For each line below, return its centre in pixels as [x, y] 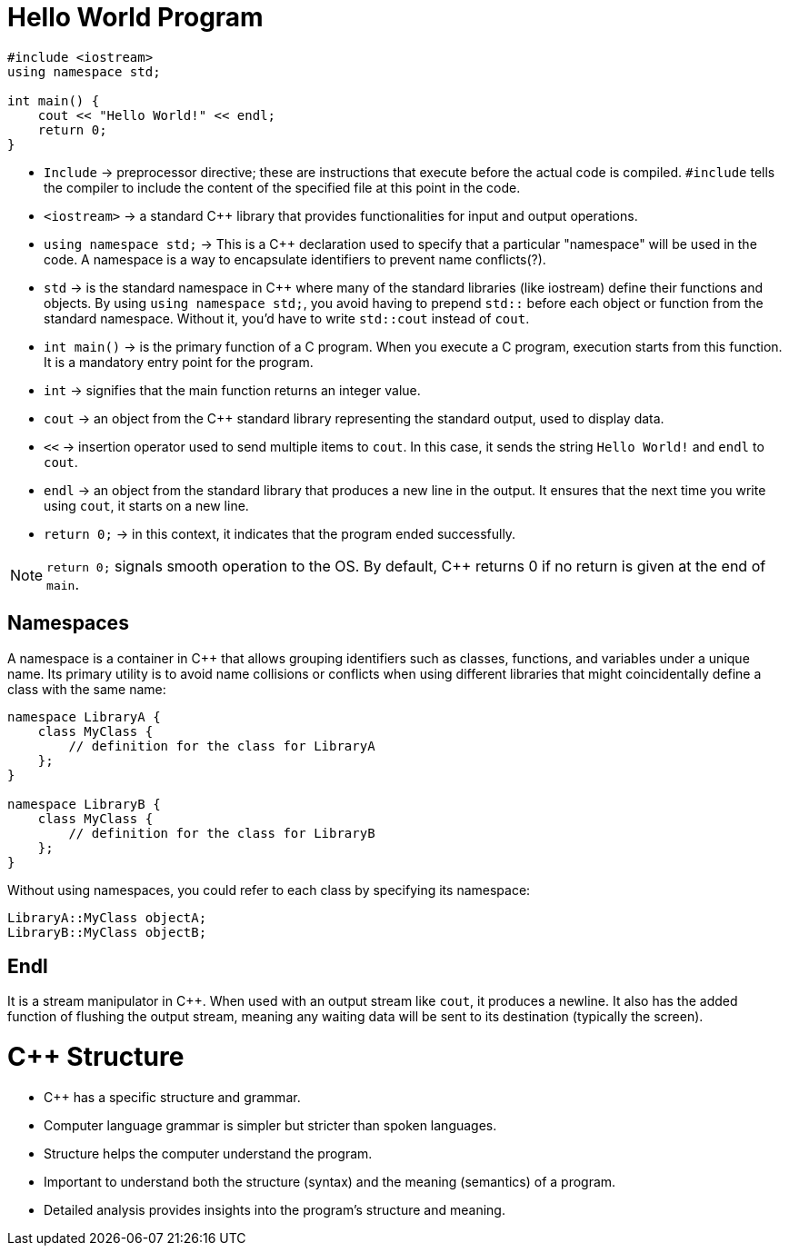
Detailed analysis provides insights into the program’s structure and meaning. [275, 1209]
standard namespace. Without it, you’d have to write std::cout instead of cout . [287, 318]
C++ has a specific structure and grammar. [172, 1097]
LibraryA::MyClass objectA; [107, 917]
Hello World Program [135, 17]
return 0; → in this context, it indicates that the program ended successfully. [280, 533]
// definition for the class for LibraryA [222, 746]
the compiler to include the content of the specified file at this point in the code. [282, 187]
